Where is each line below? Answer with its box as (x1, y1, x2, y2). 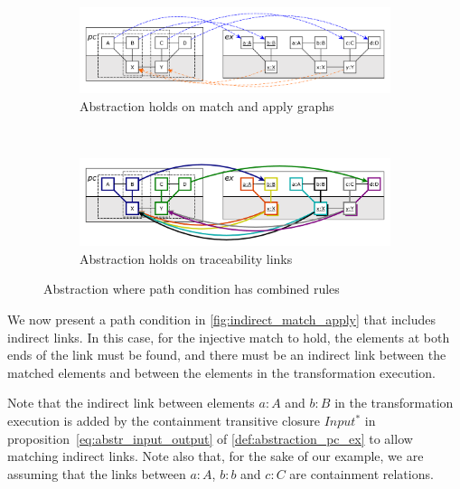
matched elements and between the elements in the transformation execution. (7, 362, 436, 381)
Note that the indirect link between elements (7, 393, 255, 412)
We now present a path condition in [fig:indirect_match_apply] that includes (7, 310, 436, 329)
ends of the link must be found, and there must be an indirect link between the (7, 345, 446, 364)
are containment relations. (289, 464, 434, 483)
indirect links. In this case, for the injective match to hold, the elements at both (7, 327, 450, 346)
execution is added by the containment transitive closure (7, 411, 321, 430)
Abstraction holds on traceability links (80, 249, 293, 268)
